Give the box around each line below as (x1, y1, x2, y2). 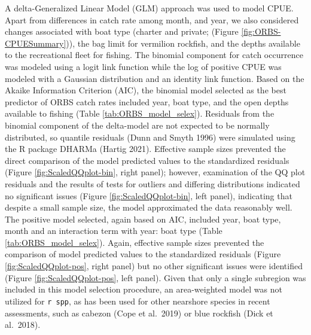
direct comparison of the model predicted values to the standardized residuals (5, 154, 289, 166)
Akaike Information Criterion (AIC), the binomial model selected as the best (5, 84, 286, 96)
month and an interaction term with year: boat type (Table (5, 224, 222, 237)
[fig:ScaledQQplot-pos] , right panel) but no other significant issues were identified (5, 260, 303, 272)
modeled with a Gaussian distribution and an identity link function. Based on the (5, 72, 304, 84)
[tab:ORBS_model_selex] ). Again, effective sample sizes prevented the (5, 236, 264, 248)
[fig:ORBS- (241, 25, 281, 38)
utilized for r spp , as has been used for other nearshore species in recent (5, 294, 270, 307)
